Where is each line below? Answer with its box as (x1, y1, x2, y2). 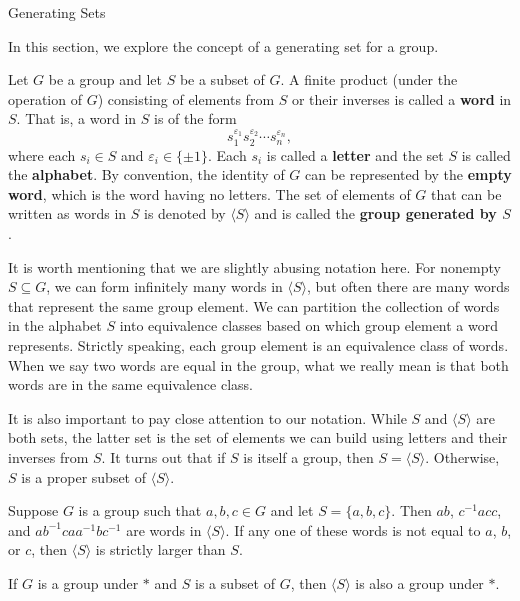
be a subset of (179, 69, 265, 90)
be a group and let (48, 69, 162, 90)
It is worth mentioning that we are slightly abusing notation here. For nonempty (8, 256, 501, 277)
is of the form (154, 108, 237, 129)
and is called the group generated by (254, 203, 497, 224)
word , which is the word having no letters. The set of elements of (8, 183, 411, 204)
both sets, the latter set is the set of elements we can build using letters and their (8, 427, 508, 448)
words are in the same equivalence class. (8, 374, 253, 395)
